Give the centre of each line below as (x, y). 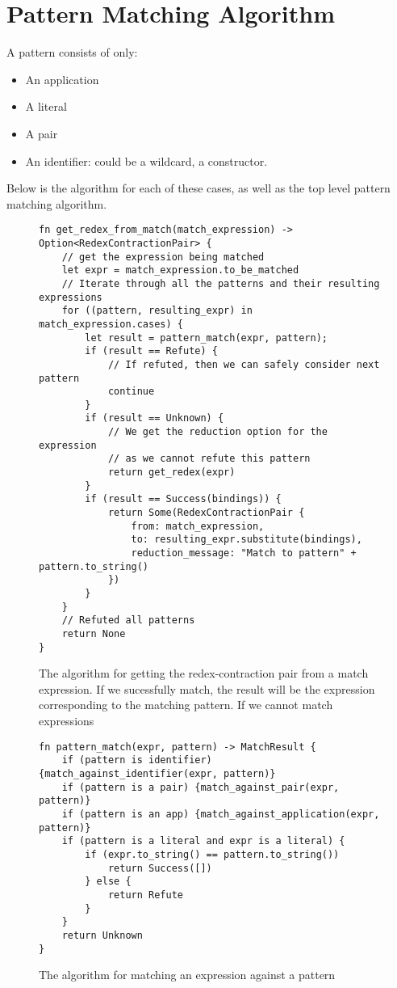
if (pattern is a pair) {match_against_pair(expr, (201, 787)
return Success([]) (160, 868)
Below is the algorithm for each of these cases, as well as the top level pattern (198, 188)
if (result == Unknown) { (155, 418)
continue (131, 392)
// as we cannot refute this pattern (209, 459)
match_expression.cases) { (111, 324)
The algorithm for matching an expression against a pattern (187, 975)
